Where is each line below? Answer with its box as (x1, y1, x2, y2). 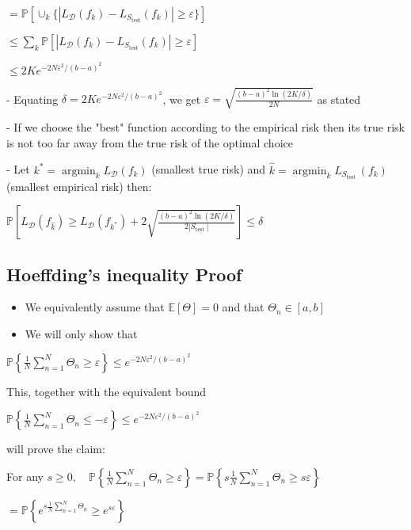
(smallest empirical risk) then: (6, 177, 152, 194)
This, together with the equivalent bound (6, 383, 207, 399)
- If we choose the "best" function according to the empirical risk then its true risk (6, 119, 405, 135)
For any (6, 467, 44, 484)
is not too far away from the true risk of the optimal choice (6, 134, 293, 151)
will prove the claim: (6, 440, 105, 457)
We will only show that (25, 326, 138, 342)
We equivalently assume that (25, 299, 165, 315)
